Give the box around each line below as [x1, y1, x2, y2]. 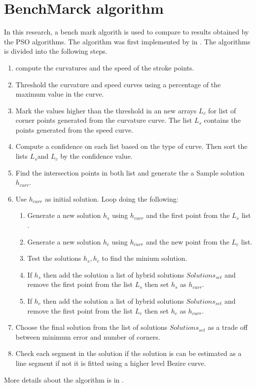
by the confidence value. [60, 151, 133, 161]
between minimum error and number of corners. [15, 331, 160, 342]
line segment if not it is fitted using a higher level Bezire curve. [15, 357, 206, 368]
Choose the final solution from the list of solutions [15, 322, 168, 332]
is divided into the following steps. [4, 46, 108, 56]
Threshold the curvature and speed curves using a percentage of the [15, 79, 221, 89]
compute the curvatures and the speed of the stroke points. [15, 62, 194, 72]
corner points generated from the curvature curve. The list [15, 115, 192, 125]
